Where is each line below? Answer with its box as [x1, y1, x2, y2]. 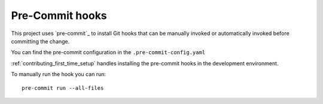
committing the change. [11, 37, 70, 45]
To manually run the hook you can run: [11, 71, 106, 78]
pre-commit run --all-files [22, 84, 104, 92]
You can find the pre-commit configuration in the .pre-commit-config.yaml [11, 49, 206, 56]
